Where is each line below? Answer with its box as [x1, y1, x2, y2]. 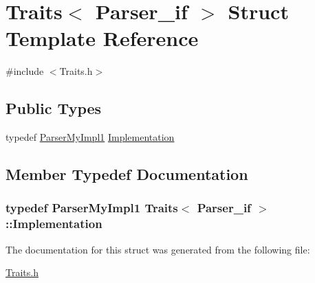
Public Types [6, 98, 102, 119]
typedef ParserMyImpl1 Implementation [6, 130, 175, 144]
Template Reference [6, 24, 199, 52]
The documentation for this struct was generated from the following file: [6, 242, 310, 256]
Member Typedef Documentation [6, 163, 248, 185]
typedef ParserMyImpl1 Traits [6, 199, 178, 216]
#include [6, 64, 44, 78]
